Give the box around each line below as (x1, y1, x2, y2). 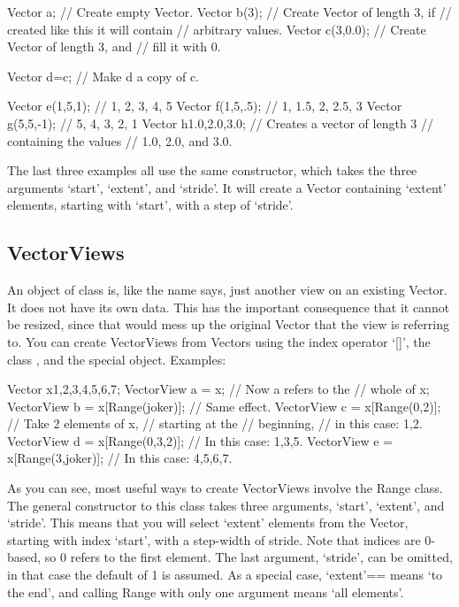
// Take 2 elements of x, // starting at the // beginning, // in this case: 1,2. (7, 414, 423, 433)
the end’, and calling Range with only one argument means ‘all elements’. (7, 582, 404, 601)
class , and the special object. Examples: (7, 350, 226, 368)
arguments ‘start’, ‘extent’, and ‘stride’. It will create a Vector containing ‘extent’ (7, 178, 447, 196)
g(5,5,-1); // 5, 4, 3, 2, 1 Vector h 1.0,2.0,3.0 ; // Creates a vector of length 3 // (7, 113, 434, 132)
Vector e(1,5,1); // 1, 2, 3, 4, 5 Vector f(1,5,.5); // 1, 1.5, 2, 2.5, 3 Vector (7, 96, 402, 115)
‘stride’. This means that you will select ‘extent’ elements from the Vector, (7, 513, 409, 532)
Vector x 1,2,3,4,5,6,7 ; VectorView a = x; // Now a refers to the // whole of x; (7, 380, 430, 398)
